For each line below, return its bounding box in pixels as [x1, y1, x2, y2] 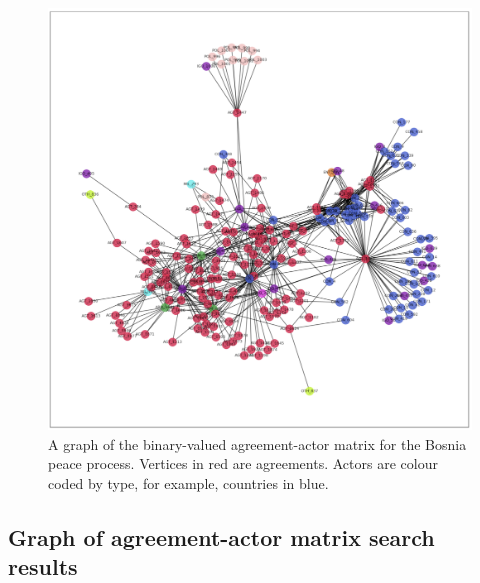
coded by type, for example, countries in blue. [48, 472, 329, 493]
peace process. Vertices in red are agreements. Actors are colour [48, 453, 438, 474]
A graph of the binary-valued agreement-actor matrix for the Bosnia [48, 433, 467, 454]
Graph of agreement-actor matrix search [8, 521, 435, 552]
